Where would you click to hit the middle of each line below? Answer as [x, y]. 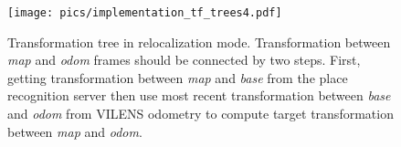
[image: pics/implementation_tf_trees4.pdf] [145, 13]
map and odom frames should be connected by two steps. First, [184, 60]
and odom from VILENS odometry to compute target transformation [200, 114]
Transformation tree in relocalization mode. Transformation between [199, 42]
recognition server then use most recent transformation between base [199, 95]
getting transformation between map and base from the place [178, 77]
